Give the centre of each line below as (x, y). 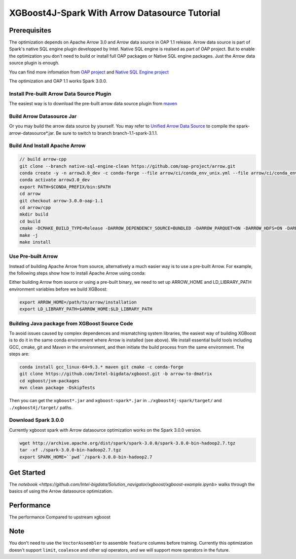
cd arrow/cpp (35, 207)
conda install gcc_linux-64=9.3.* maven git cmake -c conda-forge (101, 367)
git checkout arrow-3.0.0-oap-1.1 (61, 201)
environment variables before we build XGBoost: (58, 289)
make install (35, 242)
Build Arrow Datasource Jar (43, 116)
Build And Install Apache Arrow (47, 146)
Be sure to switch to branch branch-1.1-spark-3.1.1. (107, 133)
